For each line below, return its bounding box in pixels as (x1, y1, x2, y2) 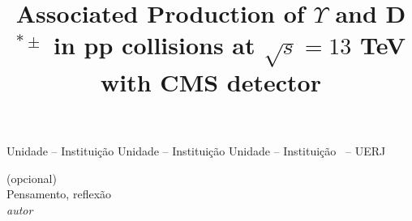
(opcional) (6, 169, 57, 186)
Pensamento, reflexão (6, 185, 112, 202)
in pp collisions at (54, 28, 255, 62)
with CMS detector (101, 65, 321, 98)
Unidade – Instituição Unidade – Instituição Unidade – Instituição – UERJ (6, 142, 386, 159)
